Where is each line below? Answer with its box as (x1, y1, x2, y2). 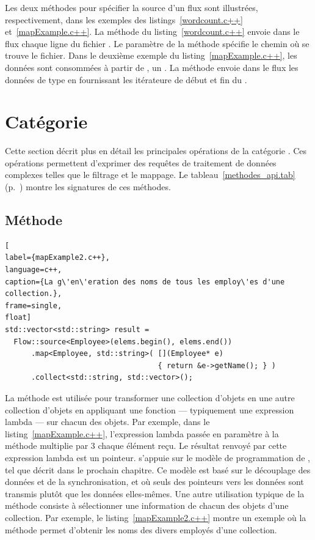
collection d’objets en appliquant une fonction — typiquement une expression (5, 403, 294, 416)
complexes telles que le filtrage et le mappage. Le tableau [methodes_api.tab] (5, 168, 295, 181)
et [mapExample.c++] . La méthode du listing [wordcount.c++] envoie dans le (5, 25, 300, 38)
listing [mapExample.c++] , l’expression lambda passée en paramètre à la (5, 427, 279, 440)
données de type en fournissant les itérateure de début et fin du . (5, 73, 247, 86)
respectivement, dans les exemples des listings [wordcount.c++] (5, 13, 243, 26)
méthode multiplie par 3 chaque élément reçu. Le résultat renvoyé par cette (5, 439, 287, 452)
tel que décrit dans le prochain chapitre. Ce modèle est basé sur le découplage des (5, 463, 311, 476)
